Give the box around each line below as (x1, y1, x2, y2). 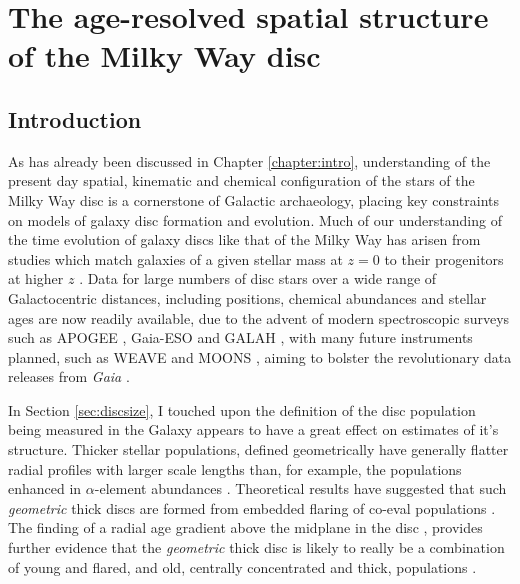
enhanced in (8, 478, 82, 499)
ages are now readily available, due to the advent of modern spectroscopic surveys (8, 307, 510, 328)
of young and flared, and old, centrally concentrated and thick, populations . (8, 556, 477, 577)
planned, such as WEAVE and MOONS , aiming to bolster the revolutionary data (8, 346, 512, 367)
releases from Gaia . (8, 366, 130, 387)
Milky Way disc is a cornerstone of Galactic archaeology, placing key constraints (8, 189, 500, 210)
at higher (8, 268, 64, 289)
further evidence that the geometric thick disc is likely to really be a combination (8, 537, 505, 558)
